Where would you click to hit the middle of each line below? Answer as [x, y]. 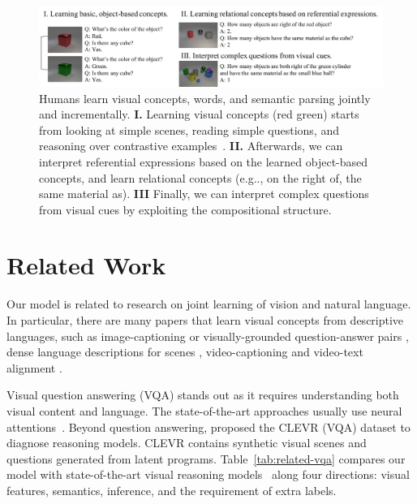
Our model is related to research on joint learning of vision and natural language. [209, 304]
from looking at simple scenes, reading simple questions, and [189, 129]
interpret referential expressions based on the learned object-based [204, 161]
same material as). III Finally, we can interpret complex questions [204, 194]
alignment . [34, 367]
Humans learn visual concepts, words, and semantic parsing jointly [205, 98]
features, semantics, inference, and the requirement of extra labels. [172, 490]
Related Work [86, 265]
